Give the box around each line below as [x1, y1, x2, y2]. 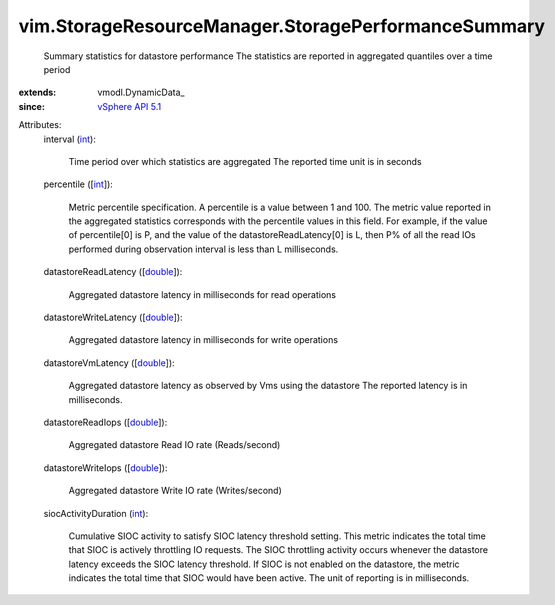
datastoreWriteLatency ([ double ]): [43, 311, 184, 324]
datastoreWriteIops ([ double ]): [43, 461, 168, 474]
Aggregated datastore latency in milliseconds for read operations [68, 288, 337, 300]
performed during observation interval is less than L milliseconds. [68, 243, 339, 255]
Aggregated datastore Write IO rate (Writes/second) [68, 485, 282, 497]
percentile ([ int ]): [43, 178, 114, 190]
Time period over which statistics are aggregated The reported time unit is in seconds [68, 155, 422, 167]
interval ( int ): [43, 133, 97, 145]
